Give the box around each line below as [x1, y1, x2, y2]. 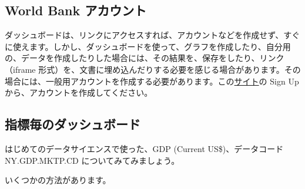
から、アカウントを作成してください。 [5, 86, 153, 99]
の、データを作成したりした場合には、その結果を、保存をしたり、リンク [5, 52, 284, 64]
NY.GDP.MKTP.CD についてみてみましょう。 [5, 154, 180, 166]
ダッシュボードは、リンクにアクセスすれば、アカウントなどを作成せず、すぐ [5, 29, 300, 41]
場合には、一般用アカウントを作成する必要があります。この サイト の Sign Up [5, 75, 299, 87]
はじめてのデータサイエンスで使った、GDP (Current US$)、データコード [5, 142, 284, 154]
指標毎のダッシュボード [5, 115, 140, 133]
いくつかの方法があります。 [5, 174, 111, 186]
